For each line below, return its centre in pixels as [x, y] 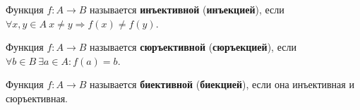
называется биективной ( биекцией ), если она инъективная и [222, 84]
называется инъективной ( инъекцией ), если [187, 9]
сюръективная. [37, 98]
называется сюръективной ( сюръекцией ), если [193, 47]
